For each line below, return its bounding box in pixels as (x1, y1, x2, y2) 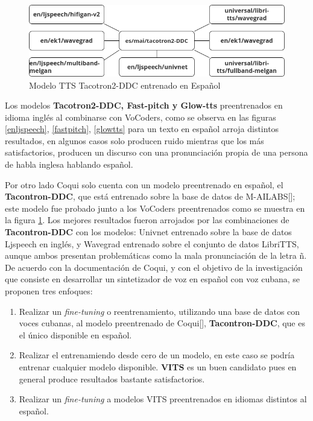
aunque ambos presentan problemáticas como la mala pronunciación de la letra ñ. (5, 249, 307, 262)
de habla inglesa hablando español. (5, 158, 133, 171)
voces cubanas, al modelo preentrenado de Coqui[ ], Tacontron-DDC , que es (19, 317, 305, 329)
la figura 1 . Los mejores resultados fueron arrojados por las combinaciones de (5, 214, 289, 226)
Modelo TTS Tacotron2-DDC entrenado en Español (29, 78, 221, 91)
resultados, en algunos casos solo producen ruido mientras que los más (5, 134, 264, 147)
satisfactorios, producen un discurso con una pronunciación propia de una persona (5, 146, 308, 159)
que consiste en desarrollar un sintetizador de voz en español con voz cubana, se (5, 273, 300, 285)
